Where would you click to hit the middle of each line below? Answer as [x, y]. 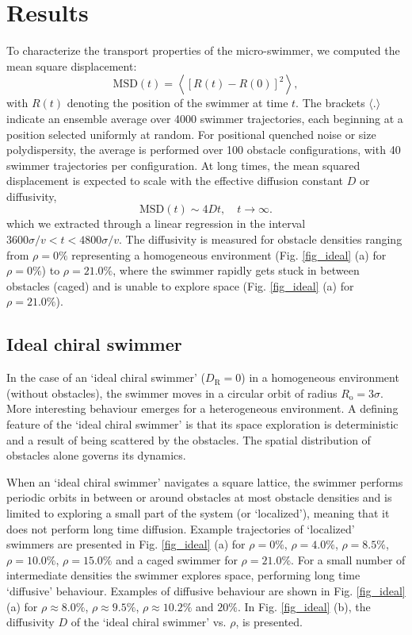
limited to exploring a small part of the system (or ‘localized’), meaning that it [198, 512]
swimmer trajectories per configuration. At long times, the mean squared [183, 165]
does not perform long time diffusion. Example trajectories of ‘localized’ [181, 528]
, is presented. [269, 622]
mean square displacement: [72, 65]
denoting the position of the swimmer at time [177, 103]
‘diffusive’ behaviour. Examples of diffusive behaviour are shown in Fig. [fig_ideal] [206, 590]
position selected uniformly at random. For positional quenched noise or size [191, 134]
